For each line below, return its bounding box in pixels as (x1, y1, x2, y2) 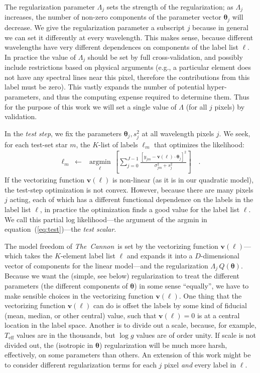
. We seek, (219, 128, 250, 138)
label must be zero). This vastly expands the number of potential (5, 81, 205, 92)
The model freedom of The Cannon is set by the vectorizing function (5, 240, 218, 251)
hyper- (207, 81, 227, 92)
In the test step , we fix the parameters (5, 128, 121, 138)
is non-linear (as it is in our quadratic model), (112, 174, 254, 185)
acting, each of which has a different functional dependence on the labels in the (10, 194, 253, 205)
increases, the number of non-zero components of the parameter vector (5, 12, 221, 22)
